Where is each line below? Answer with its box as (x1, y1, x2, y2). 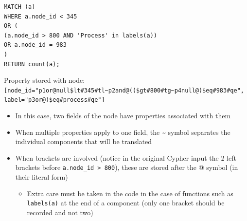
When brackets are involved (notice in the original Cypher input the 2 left (15, 152, 236, 163)
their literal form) (15, 172, 68, 182)
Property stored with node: (4, 75, 85, 85)
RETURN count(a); (4, 60, 60, 68)
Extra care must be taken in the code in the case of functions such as (27, 188, 233, 198)
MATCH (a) (4, 3, 35, 10)
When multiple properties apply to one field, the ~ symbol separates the (15, 127, 230, 137)
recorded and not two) (27, 207, 93, 217)
